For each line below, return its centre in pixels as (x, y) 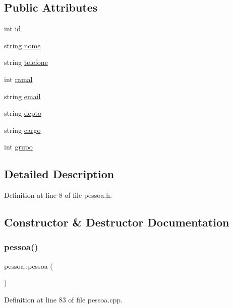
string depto (23, 113)
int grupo (18, 147)
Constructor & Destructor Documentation (117, 222)
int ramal (18, 79)
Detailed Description (59, 174)
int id (13, 28)
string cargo (22, 130)
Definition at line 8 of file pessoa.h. (58, 195)
